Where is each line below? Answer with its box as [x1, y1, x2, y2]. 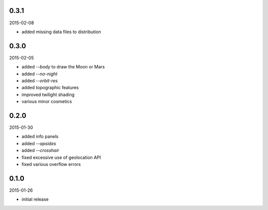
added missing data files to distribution [21, 29, 101, 35]
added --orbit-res [21, 77, 58, 84]
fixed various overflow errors [21, 161, 81, 167]
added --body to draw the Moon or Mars [21, 64, 105, 70]
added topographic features [21, 85, 79, 91]
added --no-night [21, 71, 58, 77]
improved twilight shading [21, 92, 74, 98]
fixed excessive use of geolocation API [21, 154, 101, 160]
